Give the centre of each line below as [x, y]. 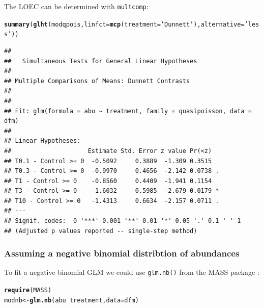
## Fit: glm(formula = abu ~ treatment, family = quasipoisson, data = [128, 111]
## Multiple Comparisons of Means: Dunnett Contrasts [97, 81]
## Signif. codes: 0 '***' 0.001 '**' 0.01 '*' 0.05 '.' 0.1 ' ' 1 [123, 221]
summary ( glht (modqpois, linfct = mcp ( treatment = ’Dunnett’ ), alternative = [124, 24]
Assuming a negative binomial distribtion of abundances [122, 253]
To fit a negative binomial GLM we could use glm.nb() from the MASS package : [132, 272]
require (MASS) [28, 290]
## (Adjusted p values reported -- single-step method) [101, 231]
